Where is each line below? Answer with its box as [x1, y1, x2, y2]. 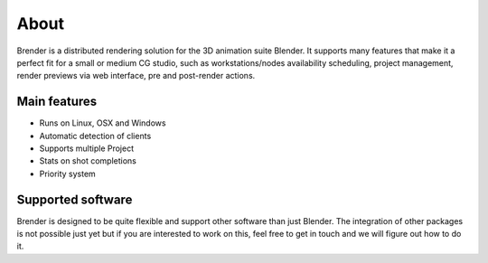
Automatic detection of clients [39, 130, 152, 141]
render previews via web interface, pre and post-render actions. [16, 70, 256, 81]
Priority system [39, 168, 97, 179]
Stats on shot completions [39, 155, 137, 166]
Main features [16, 94, 98, 109]
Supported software [16, 192, 133, 207]
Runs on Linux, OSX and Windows [39, 117, 166, 128]
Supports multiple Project [39, 143, 135, 154]
